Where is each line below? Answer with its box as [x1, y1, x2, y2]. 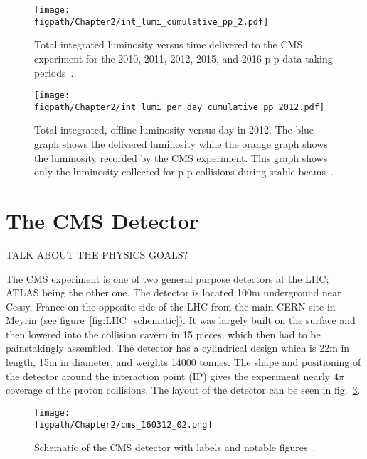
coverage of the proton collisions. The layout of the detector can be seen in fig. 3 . [6, 382, 361, 397]
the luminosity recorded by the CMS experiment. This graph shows [34, 150, 328, 165]
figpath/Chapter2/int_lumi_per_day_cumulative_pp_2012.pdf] [34, 102, 325, 112]
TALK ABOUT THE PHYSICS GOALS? [6, 247, 188, 261]
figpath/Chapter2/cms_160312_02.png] [34, 419, 213, 430]
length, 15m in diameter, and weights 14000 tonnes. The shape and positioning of [6, 355, 361, 369]
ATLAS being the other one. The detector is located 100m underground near [6, 285, 341, 300]
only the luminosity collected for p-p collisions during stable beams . [34, 164, 334, 179]
